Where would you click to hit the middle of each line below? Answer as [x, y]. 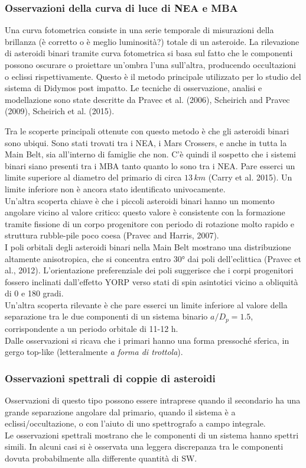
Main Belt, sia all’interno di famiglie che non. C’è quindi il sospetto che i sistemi [150, 154]
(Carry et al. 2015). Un [250, 177]
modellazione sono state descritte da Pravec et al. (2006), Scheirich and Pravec [147, 99]
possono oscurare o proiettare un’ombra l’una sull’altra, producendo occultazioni [150, 64]
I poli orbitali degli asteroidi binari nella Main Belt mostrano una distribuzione [148, 246]
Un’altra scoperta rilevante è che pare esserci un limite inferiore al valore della [146, 304]
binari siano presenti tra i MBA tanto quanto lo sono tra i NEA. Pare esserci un [150, 165]
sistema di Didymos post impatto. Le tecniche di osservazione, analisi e [134, 88]
